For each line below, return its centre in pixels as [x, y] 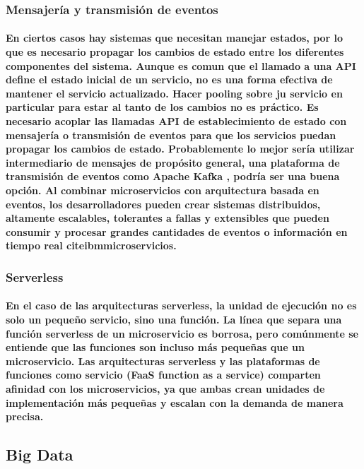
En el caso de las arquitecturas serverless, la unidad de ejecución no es [181, 305]
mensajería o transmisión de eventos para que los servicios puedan [171, 135]
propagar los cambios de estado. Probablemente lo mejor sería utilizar [180, 149]
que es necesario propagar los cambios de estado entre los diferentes [175, 52]
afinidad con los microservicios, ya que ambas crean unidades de [165, 388]
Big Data [40, 455]
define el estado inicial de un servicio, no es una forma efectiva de [169, 79]
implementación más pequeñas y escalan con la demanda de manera [175, 402]
